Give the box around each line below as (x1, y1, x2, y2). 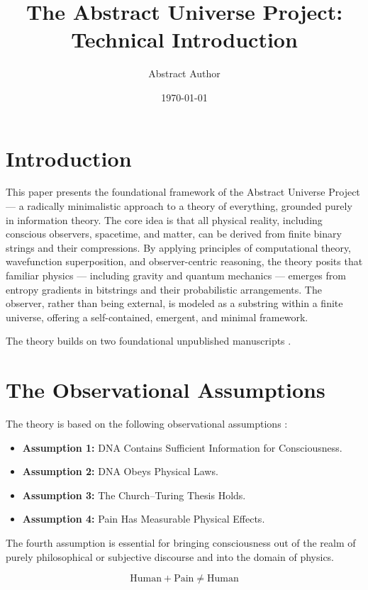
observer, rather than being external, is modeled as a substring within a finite (6, 296, 343, 311)
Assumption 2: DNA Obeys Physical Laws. (22, 464, 218, 479)
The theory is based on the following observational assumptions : (6, 416, 288, 431)
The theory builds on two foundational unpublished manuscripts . (6, 333, 291, 348)
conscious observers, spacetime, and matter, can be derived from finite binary (6, 226, 342, 241)
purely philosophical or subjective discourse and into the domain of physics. (6, 549, 335, 564)
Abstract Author (148, 66, 221, 81)
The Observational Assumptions (6, 375, 325, 404)
